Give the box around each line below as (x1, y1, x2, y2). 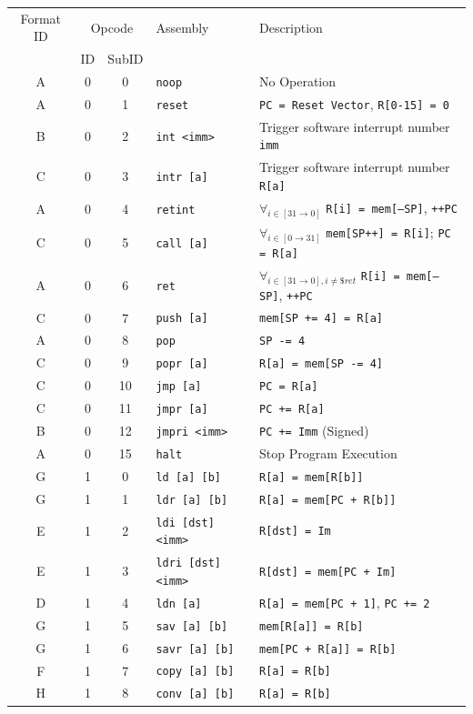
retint (156, 203, 196, 216)
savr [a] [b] (156, 642, 235, 656)
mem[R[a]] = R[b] (258, 619, 364, 633)
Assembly (156, 17, 209, 36)
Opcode (90, 17, 134, 36)
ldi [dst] (156, 516, 215, 529)
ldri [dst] (156, 557, 222, 570)
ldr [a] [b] (156, 493, 228, 507)
